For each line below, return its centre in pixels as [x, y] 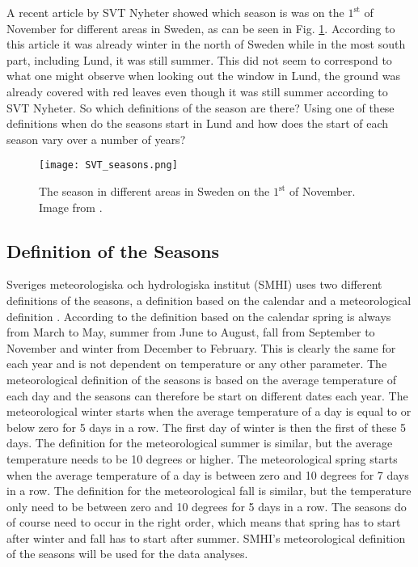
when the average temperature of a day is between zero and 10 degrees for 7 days [208, 474]
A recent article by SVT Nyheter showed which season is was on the [175, 12]
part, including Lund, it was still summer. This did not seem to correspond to [199, 59]
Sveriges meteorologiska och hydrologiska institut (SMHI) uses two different [194, 284]
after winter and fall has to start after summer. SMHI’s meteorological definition [206, 537]
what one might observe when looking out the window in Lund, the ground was [203, 76]
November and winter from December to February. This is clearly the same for [201, 347]
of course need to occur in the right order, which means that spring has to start [204, 522]
